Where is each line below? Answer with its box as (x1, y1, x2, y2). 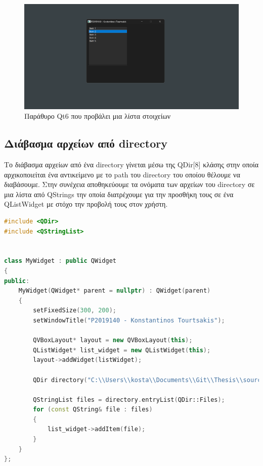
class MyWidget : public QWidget (4, 257, 116, 265)
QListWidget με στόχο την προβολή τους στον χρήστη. (4, 199, 168, 209)
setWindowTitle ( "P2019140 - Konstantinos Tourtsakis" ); (33, 316, 225, 324)
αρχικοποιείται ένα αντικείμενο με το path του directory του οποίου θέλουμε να (4, 169, 240, 179)
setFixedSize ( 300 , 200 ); (33, 307, 116, 314)
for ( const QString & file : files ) (33, 406, 153, 413)
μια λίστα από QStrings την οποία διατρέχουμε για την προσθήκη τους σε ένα (4, 189, 234, 199)
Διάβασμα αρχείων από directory (4, 135, 167, 151)
